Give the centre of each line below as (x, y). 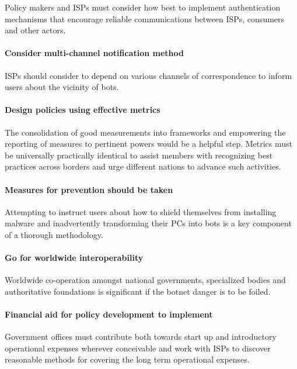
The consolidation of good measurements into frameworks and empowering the (145, 132)
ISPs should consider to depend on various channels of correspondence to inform (148, 75)
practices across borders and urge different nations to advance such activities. (143, 166)
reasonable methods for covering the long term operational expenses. (127, 359)
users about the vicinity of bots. (62, 87)
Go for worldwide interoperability (74, 258)
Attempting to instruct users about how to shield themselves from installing (141, 211)
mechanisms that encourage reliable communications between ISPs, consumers (145, 18)
